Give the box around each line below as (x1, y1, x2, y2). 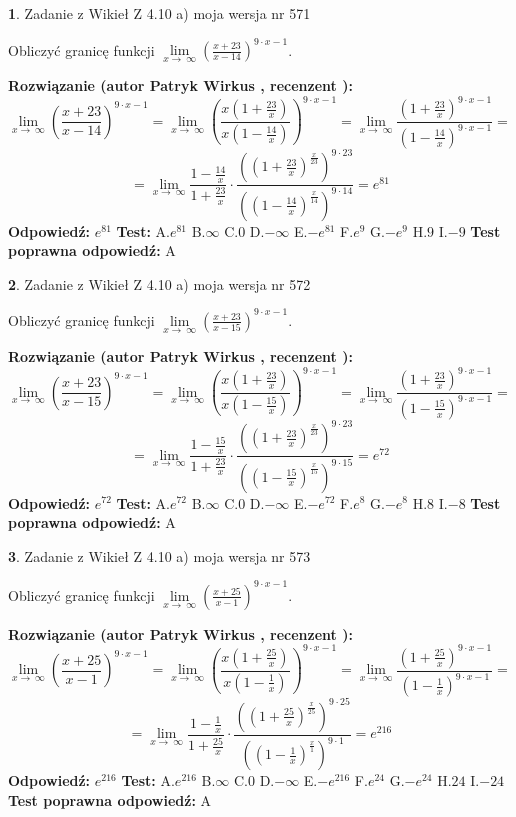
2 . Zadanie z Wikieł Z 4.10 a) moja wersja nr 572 (8, 273, 311, 294)
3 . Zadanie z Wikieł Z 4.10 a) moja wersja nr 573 (8, 545, 311, 566)
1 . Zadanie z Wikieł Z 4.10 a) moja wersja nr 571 (8, 3, 311, 23)
